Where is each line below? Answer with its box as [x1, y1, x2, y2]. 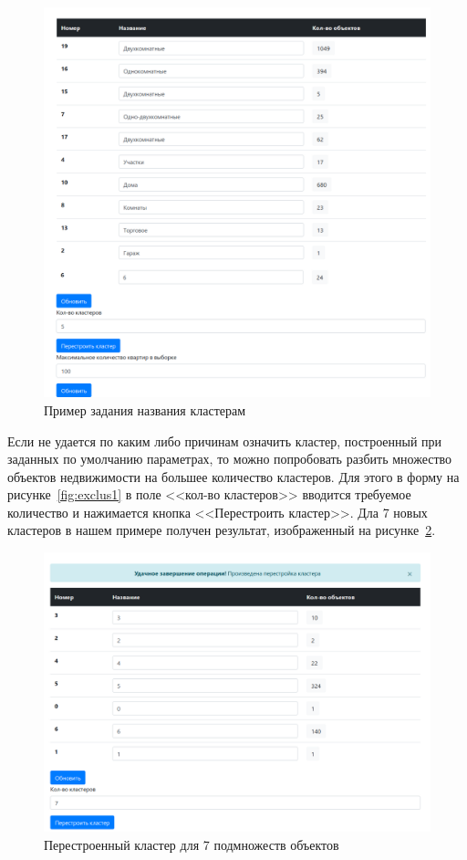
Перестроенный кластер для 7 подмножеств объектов [44, 835, 339, 855]
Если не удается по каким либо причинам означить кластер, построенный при [7, 431, 442, 450]
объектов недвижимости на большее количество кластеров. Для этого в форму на [7, 467, 460, 486]
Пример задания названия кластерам [44, 400, 246, 419]
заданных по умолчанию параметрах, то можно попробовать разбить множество [7, 449, 452, 468]
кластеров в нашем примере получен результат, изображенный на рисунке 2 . [7, 520, 436, 540]
